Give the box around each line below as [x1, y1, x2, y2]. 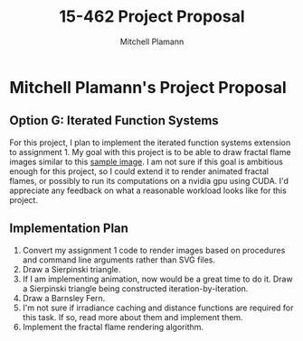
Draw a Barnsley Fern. [22, 292, 106, 303]
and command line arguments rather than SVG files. [22, 254, 215, 265]
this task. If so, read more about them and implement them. [22, 311, 243, 322]
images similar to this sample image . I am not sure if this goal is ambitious [9, 156, 283, 167]
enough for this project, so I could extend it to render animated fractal [9, 165, 270, 177]
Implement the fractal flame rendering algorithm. [22, 321, 204, 332]
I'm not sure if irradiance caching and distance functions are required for [22, 302, 294, 313]
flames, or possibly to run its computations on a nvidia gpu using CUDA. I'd [9, 175, 289, 186]
